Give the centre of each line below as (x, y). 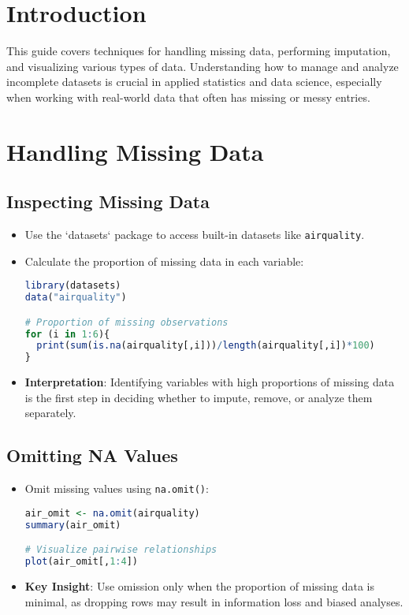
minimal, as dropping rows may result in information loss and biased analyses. (214, 601)
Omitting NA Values (92, 455)
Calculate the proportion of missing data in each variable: (164, 261)
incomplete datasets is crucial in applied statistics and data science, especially (194, 82)
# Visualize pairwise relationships (121, 550)
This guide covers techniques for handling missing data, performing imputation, (199, 51)
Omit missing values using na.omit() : (117, 488)
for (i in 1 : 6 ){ (67, 334)
